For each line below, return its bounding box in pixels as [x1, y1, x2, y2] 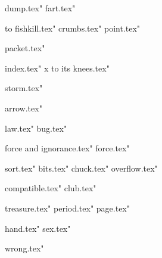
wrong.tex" [5, 242, 44, 254]
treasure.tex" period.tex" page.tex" [5, 201, 130, 214]
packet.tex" [5, 42, 45, 54]
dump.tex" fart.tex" [5, 2, 76, 14]
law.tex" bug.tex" [5, 122, 67, 134]
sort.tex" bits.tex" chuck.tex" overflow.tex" [5, 161, 158, 174]
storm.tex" [5, 82, 43, 94]
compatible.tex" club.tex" [5, 182, 96, 194]
